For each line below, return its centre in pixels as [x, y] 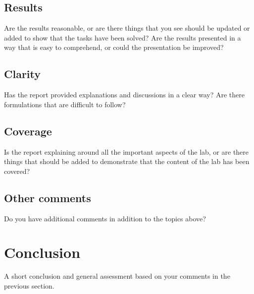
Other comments [48, 197]
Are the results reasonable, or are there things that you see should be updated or [127, 28]
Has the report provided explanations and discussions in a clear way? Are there [125, 95]
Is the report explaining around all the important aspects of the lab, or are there [127, 151]
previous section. [29, 285]
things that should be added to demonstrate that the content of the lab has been [127, 161]
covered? [17, 171]
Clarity [23, 74]
